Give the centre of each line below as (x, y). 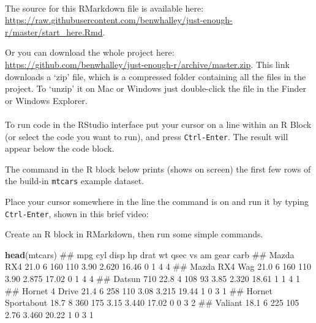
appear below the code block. (60, 148)
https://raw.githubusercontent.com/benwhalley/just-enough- (119, 20)
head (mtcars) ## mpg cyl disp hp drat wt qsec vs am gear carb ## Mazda (150, 254)
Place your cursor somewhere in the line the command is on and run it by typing (157, 202)
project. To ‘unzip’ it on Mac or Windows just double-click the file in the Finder (156, 88)
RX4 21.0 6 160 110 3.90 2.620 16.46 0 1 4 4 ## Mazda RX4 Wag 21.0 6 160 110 (158, 266)
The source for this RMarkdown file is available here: (104, 8)
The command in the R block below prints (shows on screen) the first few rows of (158, 169)
